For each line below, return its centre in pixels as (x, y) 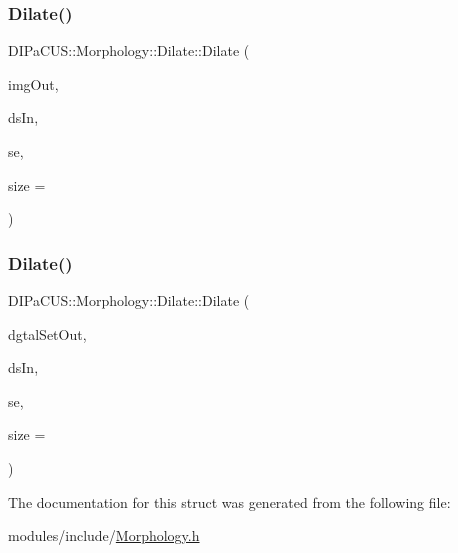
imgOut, (33, 83)
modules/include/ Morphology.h (104, 535)
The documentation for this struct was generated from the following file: (229, 501)
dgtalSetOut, (47, 333)
